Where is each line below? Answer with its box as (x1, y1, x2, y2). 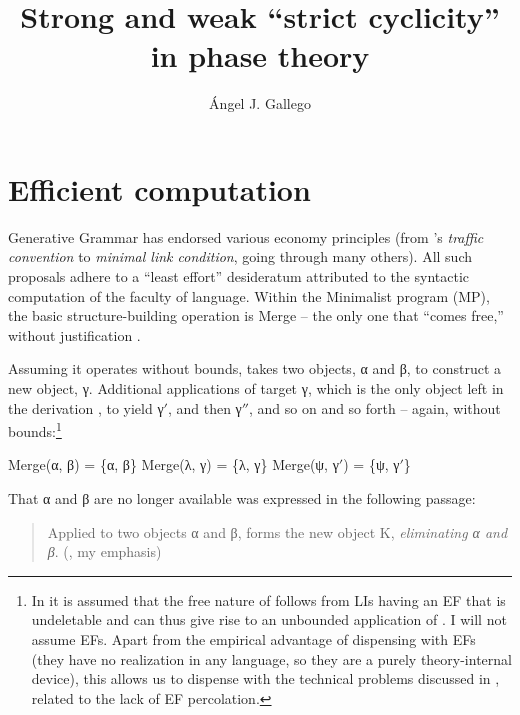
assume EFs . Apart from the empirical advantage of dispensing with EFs (31, 629, 476, 649)
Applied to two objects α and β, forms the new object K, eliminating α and (47, 521, 508, 542)
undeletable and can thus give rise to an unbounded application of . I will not (31, 609, 507, 630)
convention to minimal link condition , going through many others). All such (8, 246, 473, 267)
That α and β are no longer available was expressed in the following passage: (8, 488, 476, 509)
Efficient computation (8, 168, 311, 209)
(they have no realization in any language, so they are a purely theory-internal (31, 648, 512, 669)
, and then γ (167, 397, 242, 418)
